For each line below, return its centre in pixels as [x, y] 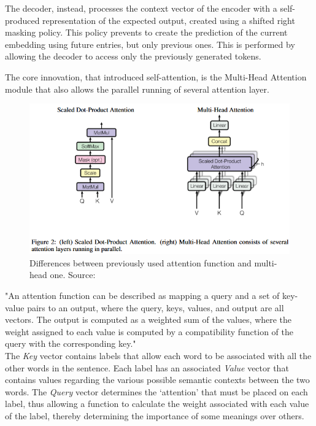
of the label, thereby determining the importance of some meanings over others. [155, 415]
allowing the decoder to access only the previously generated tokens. [133, 56]
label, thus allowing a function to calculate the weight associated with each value [157, 404]
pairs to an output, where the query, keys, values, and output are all [156, 307]
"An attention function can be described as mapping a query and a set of [142, 295]
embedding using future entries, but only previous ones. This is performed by [150, 44]
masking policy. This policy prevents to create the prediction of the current [146, 32]
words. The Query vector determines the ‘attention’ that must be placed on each [156, 391]
